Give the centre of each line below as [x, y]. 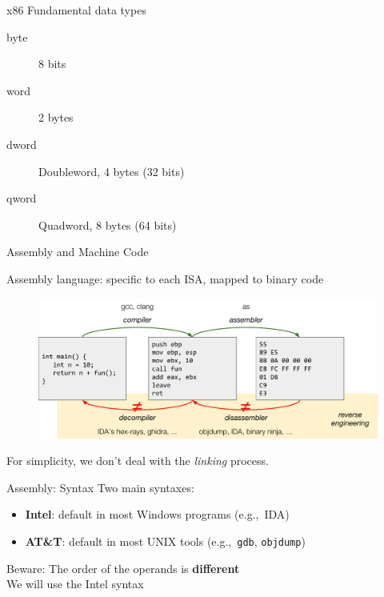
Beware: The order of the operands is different [123, 568]
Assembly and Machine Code [78, 252]
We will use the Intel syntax [75, 584]
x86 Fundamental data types [76, 10]
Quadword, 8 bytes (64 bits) [108, 224]
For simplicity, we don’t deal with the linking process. [138, 461]
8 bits [52, 64]
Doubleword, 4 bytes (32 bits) [112, 171]
